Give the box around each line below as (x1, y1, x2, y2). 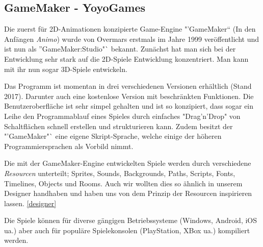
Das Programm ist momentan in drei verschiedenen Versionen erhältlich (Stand (4, 81, 252, 91)
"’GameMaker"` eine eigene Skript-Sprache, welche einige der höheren (4, 131, 222, 141)
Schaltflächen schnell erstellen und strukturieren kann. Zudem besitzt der (4, 120, 233, 131)
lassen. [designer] (4, 197, 57, 208)
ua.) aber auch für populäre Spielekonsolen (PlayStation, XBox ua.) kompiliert (4, 225, 250, 235)
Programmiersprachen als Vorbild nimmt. (4, 140, 134, 151)
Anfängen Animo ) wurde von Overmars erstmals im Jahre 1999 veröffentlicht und (4, 33, 259, 44)
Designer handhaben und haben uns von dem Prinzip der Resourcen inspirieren (4, 188, 252, 199)
